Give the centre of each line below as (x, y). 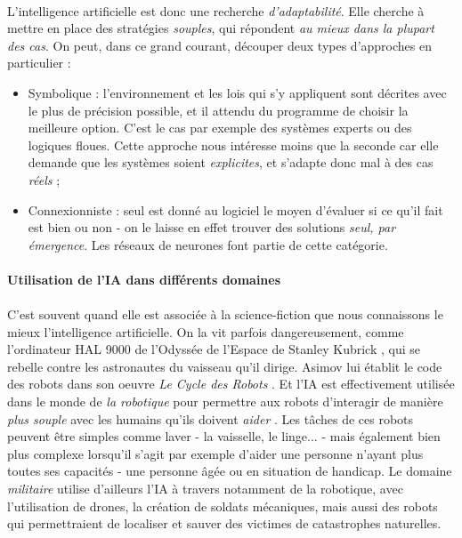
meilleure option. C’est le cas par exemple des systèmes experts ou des (220, 128)
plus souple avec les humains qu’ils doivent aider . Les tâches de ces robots (211, 418)
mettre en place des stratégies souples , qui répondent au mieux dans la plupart (221, 28)
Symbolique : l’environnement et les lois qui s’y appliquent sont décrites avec (237, 92)
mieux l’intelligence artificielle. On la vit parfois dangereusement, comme (206, 331)
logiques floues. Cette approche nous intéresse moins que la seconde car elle (233, 145)
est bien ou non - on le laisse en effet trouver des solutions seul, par (212, 227)
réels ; (44, 179)
